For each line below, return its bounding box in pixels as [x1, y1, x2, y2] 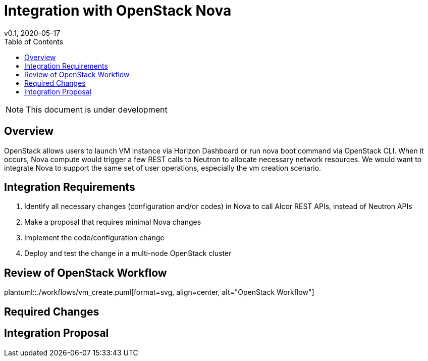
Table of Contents [4, 37, 64, 46]
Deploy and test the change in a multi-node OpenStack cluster [24, 249, 232, 258]
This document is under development [26, 104, 168, 115]
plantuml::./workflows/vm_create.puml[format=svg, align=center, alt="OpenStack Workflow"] [4, 288, 314, 297]
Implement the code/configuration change [24, 233, 165, 242]
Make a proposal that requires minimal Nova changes [24, 218, 201, 227]
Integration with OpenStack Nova [4, 2, 232, 19]
